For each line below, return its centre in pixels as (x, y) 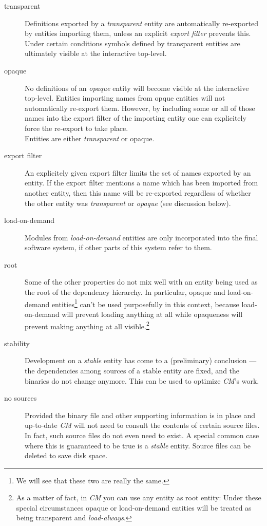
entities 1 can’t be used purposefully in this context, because (145, 303)
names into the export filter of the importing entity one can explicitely (136, 118)
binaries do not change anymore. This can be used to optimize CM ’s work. (142, 380)
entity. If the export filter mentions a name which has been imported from (141, 183)
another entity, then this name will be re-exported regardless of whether (138, 192)
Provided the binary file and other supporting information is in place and (140, 415)
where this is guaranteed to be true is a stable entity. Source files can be (138, 445)
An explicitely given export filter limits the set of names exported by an (138, 172)
